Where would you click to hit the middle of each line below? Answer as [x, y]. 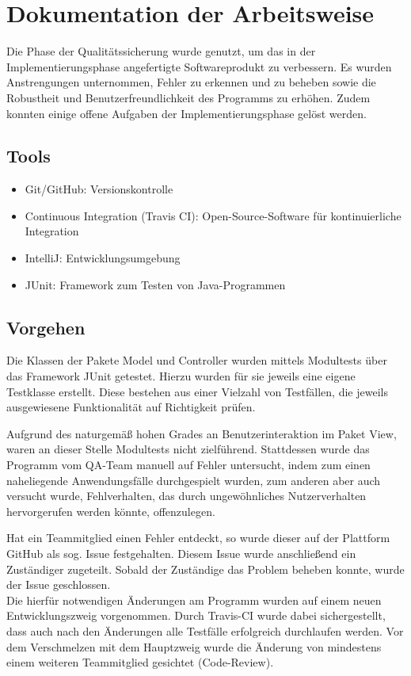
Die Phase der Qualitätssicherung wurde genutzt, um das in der [161, 51]
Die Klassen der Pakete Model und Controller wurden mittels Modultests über [197, 360]
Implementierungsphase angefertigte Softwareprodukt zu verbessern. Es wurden [199, 66]
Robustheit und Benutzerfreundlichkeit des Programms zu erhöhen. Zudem [188, 97]
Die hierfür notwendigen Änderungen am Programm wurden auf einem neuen [194, 600]
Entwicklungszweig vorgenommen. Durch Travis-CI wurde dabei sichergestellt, [196, 615]
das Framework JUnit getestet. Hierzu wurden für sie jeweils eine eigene [181, 376]
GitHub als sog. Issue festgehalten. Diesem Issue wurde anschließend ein [181, 553]
